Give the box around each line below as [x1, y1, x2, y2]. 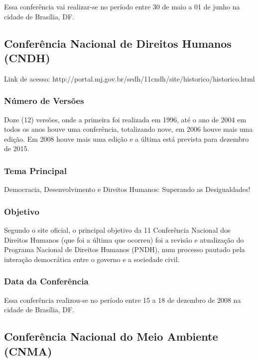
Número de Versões [4, 94, 84, 107]
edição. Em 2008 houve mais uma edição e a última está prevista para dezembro [4, 133, 249, 144]
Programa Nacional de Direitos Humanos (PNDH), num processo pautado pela [4, 244, 245, 255]
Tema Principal [4, 164, 67, 177]
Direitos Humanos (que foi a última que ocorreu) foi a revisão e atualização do [4, 234, 244, 245]
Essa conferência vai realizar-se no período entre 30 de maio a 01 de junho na [4, 1, 240, 11]
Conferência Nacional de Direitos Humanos [4, 35, 232, 51]
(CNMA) [4, 343, 52, 359]
